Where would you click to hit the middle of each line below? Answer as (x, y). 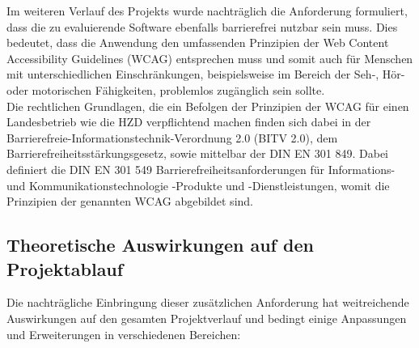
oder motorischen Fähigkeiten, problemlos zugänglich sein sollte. (166, 89)
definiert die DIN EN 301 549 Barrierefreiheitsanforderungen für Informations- (201, 169)
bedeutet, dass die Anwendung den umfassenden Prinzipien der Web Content (198, 42)
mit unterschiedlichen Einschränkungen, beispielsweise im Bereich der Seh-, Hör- (206, 74)
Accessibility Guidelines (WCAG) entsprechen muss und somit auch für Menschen (210, 58)
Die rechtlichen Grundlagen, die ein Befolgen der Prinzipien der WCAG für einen (208, 106)
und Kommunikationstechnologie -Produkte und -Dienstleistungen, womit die (198, 185)
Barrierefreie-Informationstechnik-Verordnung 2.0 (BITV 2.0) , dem (172, 137)
